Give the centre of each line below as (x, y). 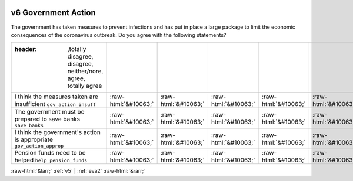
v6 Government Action (54, 13)
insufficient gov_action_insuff (55, 104)
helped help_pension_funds (51, 160)
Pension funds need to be (50, 153)
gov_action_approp (39, 146)
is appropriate (34, 139)
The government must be (49, 112)
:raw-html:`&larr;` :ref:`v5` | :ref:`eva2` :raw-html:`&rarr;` (78, 171)
